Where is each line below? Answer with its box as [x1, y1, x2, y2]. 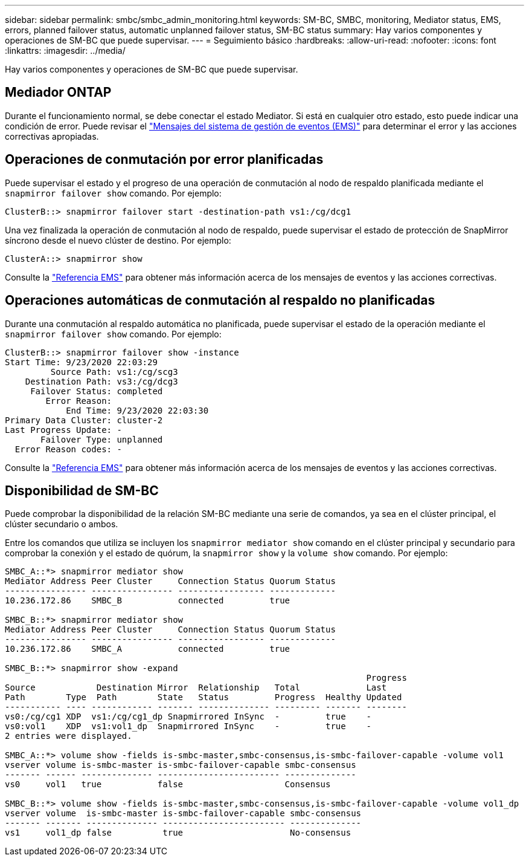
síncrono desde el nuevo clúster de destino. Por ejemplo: [5, 235, 231, 245]
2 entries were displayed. [5, 731, 132, 741]
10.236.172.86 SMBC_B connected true [5, 596, 290, 606]
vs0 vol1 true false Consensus [5, 779, 331, 790]
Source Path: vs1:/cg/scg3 [50, 366, 178, 377]
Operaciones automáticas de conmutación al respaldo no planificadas [5, 293, 435, 308]
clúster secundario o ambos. [5, 519, 118, 530]
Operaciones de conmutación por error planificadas [5, 152, 324, 167]
